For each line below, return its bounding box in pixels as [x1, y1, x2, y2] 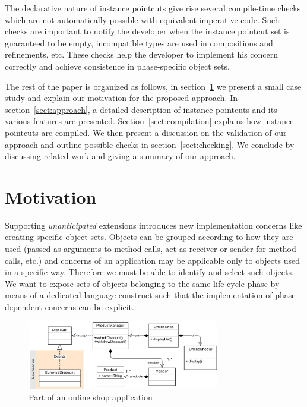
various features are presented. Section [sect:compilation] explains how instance [5, 115, 294, 127]
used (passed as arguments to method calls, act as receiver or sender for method [5, 242, 296, 255]
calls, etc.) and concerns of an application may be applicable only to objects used [5, 254, 300, 266]
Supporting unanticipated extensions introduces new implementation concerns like [5, 219, 302, 231]
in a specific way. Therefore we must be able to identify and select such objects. [5, 266, 294, 278]
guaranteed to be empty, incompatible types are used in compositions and [5, 36, 273, 49]
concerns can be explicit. [45, 301, 134, 313]
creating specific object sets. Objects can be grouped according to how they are [5, 231, 293, 243]
